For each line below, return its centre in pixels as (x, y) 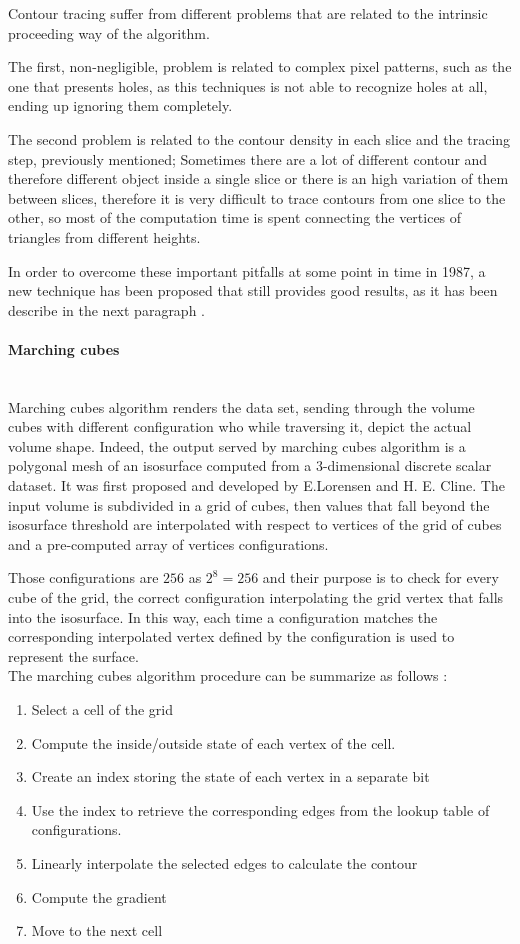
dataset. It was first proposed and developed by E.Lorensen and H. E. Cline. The (256, 485)
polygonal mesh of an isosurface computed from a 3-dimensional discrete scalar (250, 465)
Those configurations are (83, 577)
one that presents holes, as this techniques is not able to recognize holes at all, (248, 85)
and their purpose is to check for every (380, 577)
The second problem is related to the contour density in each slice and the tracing (259, 138)
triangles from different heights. (104, 236)
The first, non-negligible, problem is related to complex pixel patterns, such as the (260, 66)
